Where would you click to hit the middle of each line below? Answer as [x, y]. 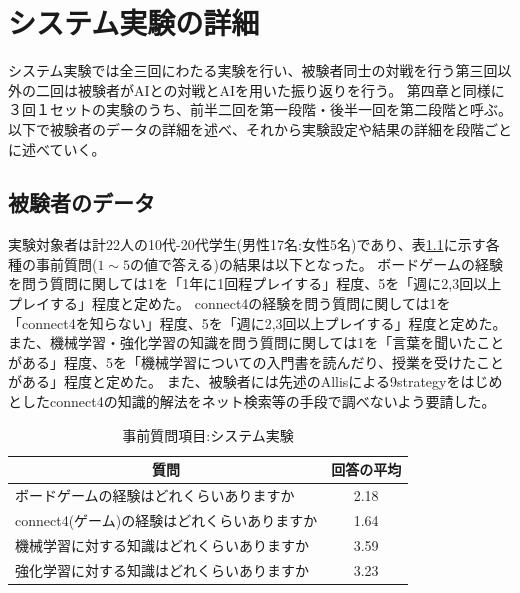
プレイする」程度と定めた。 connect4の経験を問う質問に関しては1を [229, 303]
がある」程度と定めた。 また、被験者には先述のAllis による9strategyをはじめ [255, 381]
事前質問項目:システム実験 [208, 434]
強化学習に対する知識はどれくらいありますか [162, 569]
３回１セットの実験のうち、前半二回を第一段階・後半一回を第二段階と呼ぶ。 [260, 109]
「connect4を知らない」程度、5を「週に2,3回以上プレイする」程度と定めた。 [257, 322]
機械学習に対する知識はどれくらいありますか [162, 544]
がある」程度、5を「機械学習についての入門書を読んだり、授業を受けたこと [256, 361]
